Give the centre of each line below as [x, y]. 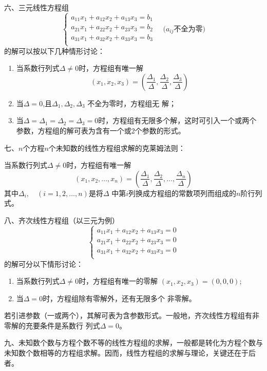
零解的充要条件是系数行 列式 [52, 325]
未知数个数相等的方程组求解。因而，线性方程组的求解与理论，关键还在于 [126, 353]
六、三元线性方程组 [36, 7]
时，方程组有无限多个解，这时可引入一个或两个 [177, 120]
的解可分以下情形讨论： [44, 263]
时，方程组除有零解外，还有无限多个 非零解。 [119, 298]
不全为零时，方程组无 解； [132, 103]
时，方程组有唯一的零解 [118, 281]
